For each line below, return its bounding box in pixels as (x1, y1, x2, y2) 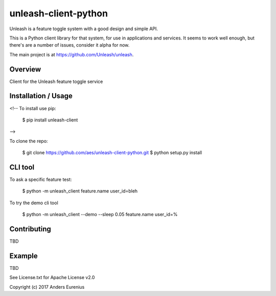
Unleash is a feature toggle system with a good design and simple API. (9, 26, 158, 32)
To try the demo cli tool (9, 200, 58, 206)
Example (9, 251, 38, 260)
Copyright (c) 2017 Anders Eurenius (9, 284, 85, 290)
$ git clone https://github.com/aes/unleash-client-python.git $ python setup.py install (22, 150, 202, 156)
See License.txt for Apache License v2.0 (9, 274, 95, 281)
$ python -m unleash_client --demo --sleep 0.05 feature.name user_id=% (22, 212, 178, 218)
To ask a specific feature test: (9, 177, 72, 182)
